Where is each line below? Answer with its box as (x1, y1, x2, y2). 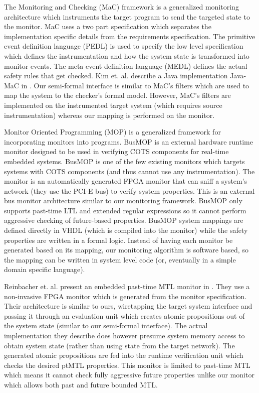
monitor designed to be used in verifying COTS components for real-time (4, 146, 229, 157)
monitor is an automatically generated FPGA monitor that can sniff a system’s (4, 176, 247, 186)
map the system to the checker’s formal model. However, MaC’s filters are (4, 90, 231, 100)
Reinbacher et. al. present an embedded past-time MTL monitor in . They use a (4, 281, 250, 292)
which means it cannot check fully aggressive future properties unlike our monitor (4, 369, 254, 380)
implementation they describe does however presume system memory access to (4, 330, 245, 340)
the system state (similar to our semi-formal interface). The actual (4, 320, 208, 331)
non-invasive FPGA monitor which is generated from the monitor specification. (4, 291, 247, 301)
